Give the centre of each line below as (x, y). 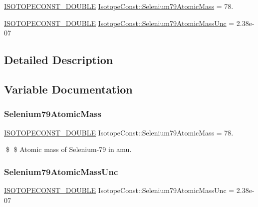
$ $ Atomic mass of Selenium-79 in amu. (69, 149)
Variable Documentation (68, 89)
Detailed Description (59, 60)
